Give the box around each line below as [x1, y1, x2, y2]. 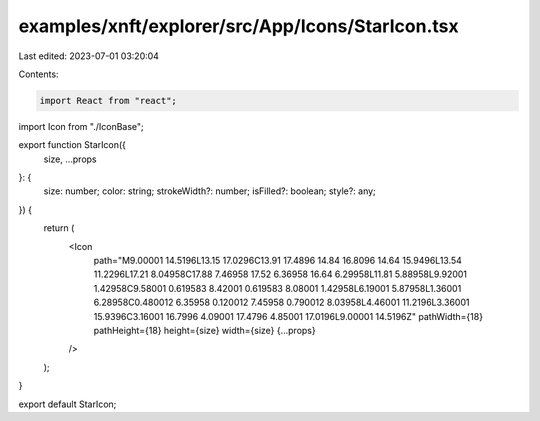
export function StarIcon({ [18, 139, 127, 151]
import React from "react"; [39, 95, 177, 106]
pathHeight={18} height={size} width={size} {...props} [93, 324, 316, 336]
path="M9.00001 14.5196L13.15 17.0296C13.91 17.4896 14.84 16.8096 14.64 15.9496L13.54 [93, 255, 462, 267]
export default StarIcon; [18, 398, 117, 410]
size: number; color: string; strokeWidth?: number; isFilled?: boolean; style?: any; [43, 185, 377, 197]
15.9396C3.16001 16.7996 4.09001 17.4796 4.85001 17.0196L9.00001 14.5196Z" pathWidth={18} [93, 310, 484, 322]
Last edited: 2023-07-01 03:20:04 [18, 50, 160, 62]
